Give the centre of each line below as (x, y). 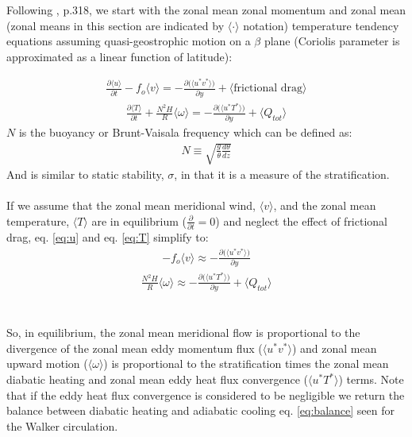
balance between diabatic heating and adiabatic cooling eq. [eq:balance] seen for (200, 410)
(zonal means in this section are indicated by (116, 25)
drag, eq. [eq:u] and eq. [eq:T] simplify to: (108, 237)
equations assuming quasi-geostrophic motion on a (129, 41)
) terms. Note (371, 379)
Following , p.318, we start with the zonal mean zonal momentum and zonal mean (206, 10)
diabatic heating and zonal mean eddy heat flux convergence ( (157, 379)
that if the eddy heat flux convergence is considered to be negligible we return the (206, 394)
